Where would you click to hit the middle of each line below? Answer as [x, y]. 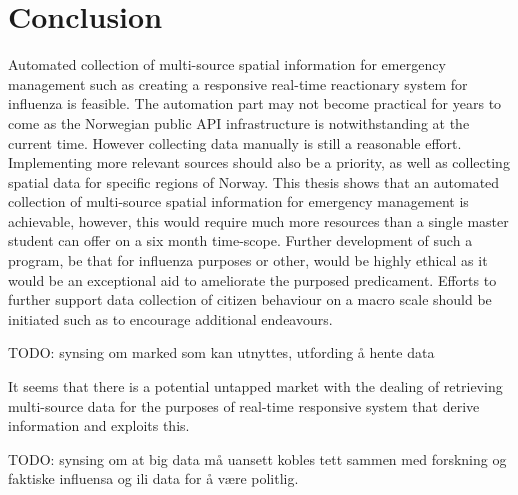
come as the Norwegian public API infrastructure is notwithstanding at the [239, 122]
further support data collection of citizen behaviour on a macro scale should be [250, 299]
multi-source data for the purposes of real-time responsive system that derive [244, 405]
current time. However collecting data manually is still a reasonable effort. [235, 142]
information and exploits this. [99, 425]
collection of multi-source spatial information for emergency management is [238, 201]
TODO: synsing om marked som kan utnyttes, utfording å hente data [221, 352]
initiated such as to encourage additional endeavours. [170, 318]
